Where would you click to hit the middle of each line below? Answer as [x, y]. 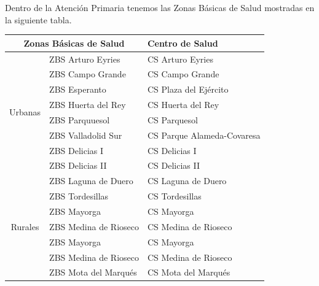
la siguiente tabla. [38, 19]
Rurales [25, 226]
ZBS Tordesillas [79, 196]
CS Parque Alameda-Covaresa [204, 135]
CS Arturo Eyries [180, 59]
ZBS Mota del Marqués [93, 272]
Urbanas [25, 112]
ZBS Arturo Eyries [85, 59]
